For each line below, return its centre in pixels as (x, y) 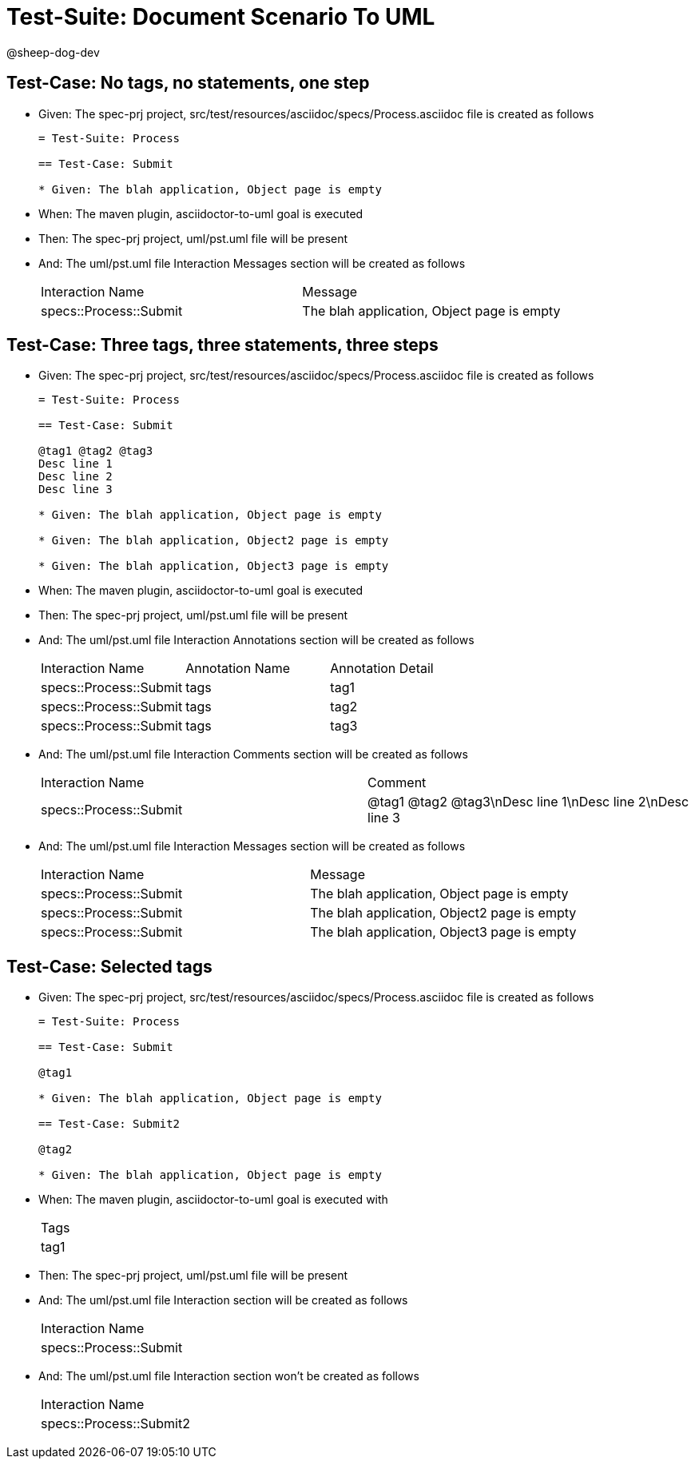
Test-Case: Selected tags (109, 966)
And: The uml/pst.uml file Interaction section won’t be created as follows (229, 1376)
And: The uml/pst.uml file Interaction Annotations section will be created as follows (256, 640)
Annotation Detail (382, 669)
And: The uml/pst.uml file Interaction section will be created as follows (223, 1300)
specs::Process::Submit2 (115, 1424)
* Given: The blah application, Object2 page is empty (214, 541)
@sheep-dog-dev (53, 52)
